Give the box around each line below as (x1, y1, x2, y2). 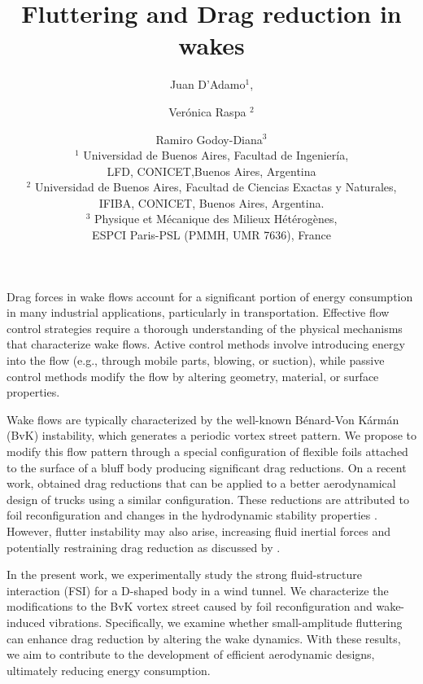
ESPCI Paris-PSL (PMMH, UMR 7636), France (92, 226, 331, 243)
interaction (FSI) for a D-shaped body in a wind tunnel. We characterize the (7, 581, 389, 598)
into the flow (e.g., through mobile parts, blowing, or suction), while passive (7, 352, 385, 369)
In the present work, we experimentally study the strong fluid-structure (7, 566, 362, 583)
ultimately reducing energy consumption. (7, 661, 211, 678)
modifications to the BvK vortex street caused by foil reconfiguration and (7, 598, 373, 615)
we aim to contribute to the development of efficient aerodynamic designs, (7, 646, 375, 663)
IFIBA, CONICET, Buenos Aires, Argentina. (98, 194, 325, 211)
